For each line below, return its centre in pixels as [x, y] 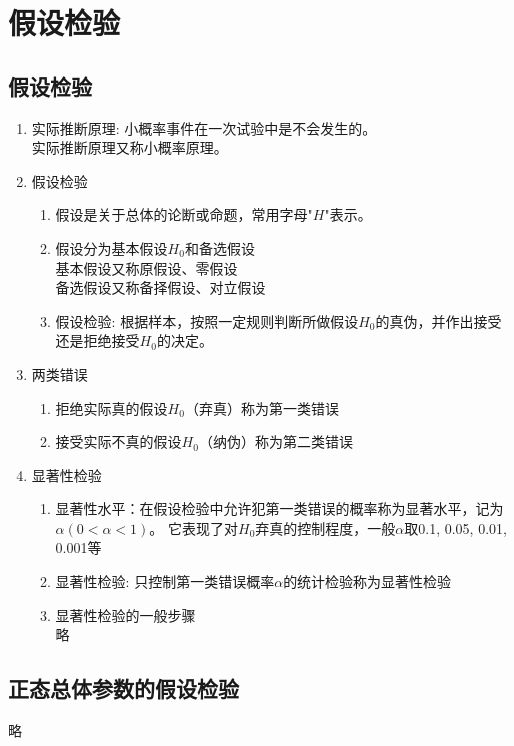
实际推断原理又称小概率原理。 [129, 147]
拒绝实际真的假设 [111, 407]
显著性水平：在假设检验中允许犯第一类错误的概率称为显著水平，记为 [279, 508]
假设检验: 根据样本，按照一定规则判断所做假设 [207, 320]
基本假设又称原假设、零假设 [146, 267]
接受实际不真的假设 [118, 441]
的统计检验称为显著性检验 [367, 581]
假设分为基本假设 [111, 247]
